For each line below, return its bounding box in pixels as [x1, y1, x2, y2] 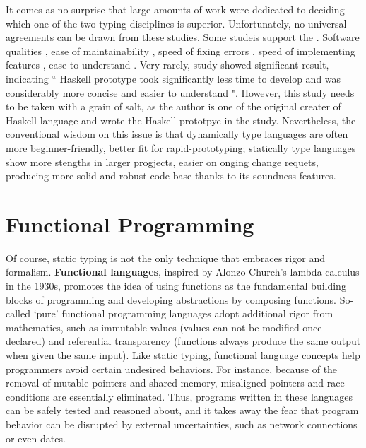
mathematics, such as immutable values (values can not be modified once [6, 319, 322, 334]
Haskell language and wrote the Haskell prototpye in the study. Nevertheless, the [6, 112, 356, 127]
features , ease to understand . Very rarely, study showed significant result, [6, 57, 329, 72]
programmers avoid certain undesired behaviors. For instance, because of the [6, 361, 338, 376]
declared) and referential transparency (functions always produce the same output [6, 334, 361, 348]
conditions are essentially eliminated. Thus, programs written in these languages [6, 389, 353, 403]
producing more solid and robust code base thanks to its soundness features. [6, 168, 336, 183]
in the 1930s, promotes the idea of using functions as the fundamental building [6, 278, 346, 293]
